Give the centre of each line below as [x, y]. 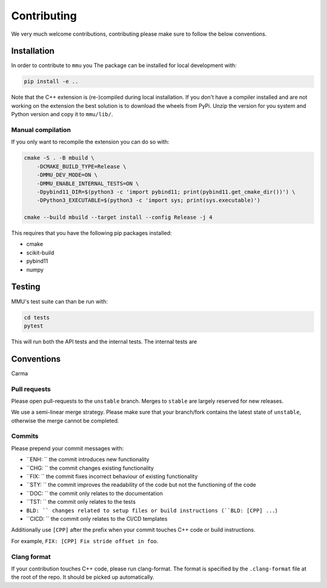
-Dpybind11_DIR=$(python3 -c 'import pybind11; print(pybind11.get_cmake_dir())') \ [166, 192]
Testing [26, 287]
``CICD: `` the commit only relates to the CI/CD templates [97, 518]
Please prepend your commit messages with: [68, 448]
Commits [25, 436]
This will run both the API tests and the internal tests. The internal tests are [104, 342]
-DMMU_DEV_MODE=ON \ [67, 175]
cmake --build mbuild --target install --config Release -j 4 [118, 217]
